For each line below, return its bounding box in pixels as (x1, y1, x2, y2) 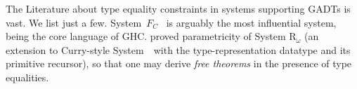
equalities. (6, 69, 49, 84)
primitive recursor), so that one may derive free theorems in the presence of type (6, 56, 352, 71)
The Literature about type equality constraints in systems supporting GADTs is (6, 1, 351, 15)
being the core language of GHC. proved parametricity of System (6, 29, 286, 43)
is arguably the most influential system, (166, 15, 337, 29)
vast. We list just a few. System (6, 15, 142, 29)
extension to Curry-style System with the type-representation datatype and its (6, 42, 351, 57)
